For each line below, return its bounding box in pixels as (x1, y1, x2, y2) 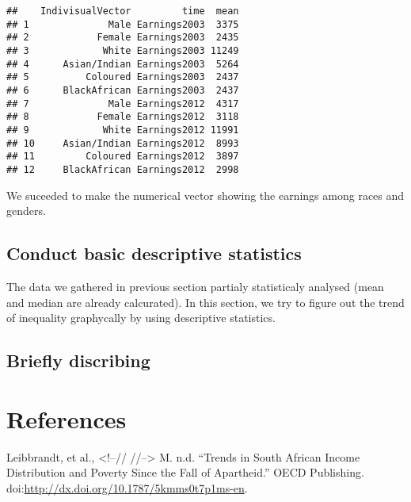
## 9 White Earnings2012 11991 (6, 124, 239, 136)
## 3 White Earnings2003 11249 (6, 44, 239, 56)
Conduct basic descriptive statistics (6, 241, 302, 266)
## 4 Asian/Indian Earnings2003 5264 (6, 58, 239, 70)
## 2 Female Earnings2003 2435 (6, 32, 239, 44)
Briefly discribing (6, 348, 150, 373)
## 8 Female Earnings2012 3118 (6, 111, 239, 123)
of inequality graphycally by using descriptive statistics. (6, 309, 276, 326)
